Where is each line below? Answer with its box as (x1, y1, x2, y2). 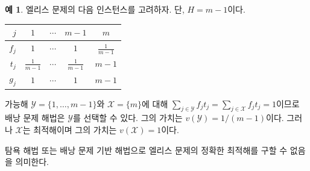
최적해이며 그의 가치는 (33, 123, 117, 136)
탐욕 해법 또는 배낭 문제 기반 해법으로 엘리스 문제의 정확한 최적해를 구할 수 (5, 143, 288, 156)
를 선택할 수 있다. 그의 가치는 (72, 111, 183, 124)
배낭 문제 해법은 (5, 111, 65, 124)
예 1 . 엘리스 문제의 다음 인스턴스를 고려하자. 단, (5, 3, 185, 15)
